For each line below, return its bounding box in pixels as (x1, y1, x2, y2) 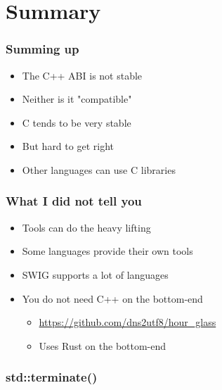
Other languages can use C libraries (22, 162, 176, 177)
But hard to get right (22, 139, 114, 153)
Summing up (6, 40, 79, 58)
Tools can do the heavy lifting (22, 220, 151, 234)
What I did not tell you (6, 192, 142, 210)
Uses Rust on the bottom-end (39, 338, 166, 353)
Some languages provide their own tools (22, 244, 193, 258)
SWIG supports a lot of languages (22, 267, 169, 282)
